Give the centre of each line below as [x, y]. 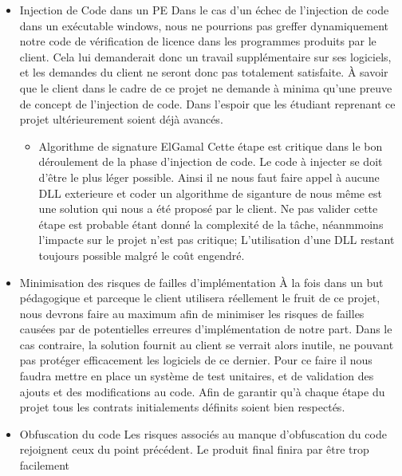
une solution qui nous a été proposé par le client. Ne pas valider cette [208, 208]
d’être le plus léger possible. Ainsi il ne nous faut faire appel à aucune [209, 177]
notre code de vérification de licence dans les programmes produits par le [198, 41]
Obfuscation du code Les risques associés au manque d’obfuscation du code [203, 433]
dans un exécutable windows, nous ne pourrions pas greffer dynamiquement [204, 25]
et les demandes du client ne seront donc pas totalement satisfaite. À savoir [204, 72]
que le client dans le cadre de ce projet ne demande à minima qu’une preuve [206, 87]
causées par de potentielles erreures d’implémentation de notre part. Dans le [206, 329]
